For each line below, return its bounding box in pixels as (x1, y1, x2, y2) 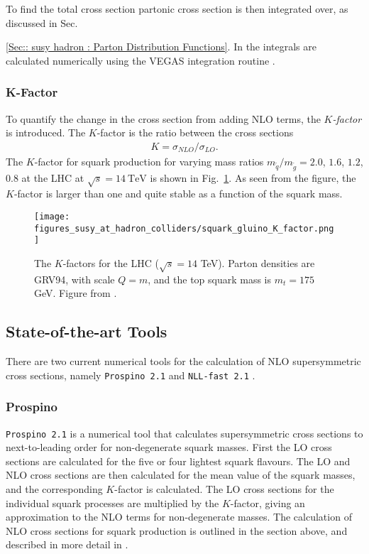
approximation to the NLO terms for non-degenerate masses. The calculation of (6, 509, 352, 524)
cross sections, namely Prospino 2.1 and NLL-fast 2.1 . (6, 367, 255, 382)
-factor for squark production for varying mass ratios (34, 153, 264, 168)
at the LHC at (21, 170, 84, 185)
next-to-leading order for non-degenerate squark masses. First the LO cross (6, 440, 332, 455)
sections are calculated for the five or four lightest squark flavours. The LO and (6, 453, 351, 468)
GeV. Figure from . (34, 286, 117, 300)
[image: (34, 211, 70, 222)
